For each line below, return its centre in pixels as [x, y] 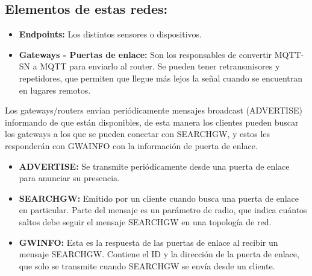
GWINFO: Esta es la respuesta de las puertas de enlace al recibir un [148, 242]
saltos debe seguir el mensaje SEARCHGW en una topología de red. [145, 221]
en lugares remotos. [55, 90]
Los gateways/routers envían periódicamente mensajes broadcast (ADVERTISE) [154, 110]
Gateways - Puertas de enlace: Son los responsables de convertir [145, 54]
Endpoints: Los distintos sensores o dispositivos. [110, 34]
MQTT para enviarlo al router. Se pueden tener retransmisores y [160, 66]
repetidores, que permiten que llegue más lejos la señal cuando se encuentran [161, 78]
